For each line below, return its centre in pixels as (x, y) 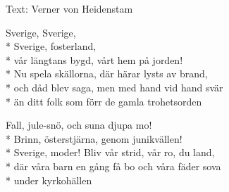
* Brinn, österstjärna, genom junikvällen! (94, 138)
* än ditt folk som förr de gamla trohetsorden (104, 101)
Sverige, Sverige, (41, 32)
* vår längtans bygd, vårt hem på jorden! (94, 59)
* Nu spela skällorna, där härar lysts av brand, (107, 73)
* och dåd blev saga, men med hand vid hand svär (114, 87)
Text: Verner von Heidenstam (69, 8)
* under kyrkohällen (49, 180)
